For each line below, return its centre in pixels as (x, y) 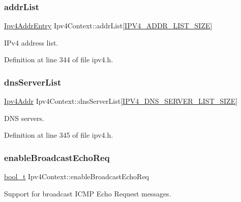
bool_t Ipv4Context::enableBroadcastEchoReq (77, 176)
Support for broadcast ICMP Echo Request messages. (88, 193)
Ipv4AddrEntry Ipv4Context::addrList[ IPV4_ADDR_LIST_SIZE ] (108, 26)
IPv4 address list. (31, 42)
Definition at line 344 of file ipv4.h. (59, 59)
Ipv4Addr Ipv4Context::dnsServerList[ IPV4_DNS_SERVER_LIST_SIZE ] (121, 101)
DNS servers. (24, 118)
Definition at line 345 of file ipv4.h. (59, 135)
